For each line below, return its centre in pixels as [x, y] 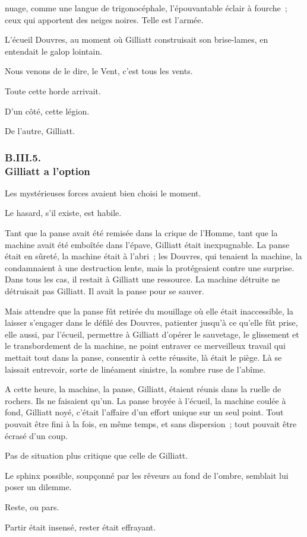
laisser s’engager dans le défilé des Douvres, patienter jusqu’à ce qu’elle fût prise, [151, 322]
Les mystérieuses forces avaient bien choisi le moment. [103, 193]
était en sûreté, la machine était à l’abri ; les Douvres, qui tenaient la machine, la [153, 256]
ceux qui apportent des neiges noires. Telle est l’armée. [104, 19]
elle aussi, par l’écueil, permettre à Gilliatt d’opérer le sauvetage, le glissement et [152, 334]
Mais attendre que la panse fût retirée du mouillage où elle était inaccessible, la [149, 311]
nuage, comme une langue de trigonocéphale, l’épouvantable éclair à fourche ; [146, 8]
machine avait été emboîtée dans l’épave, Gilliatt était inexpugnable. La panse [147, 244]
